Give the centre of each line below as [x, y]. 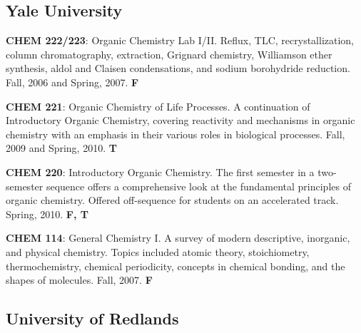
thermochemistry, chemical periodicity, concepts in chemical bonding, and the [176, 266]
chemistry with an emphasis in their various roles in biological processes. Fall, [176, 134]
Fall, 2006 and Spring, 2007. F [72, 82]
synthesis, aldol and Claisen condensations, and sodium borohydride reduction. [178, 68]
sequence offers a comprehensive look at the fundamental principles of [198, 186]
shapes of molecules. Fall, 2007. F [79, 280]
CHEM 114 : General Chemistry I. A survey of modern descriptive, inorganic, [178, 238]
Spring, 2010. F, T [47, 214]
